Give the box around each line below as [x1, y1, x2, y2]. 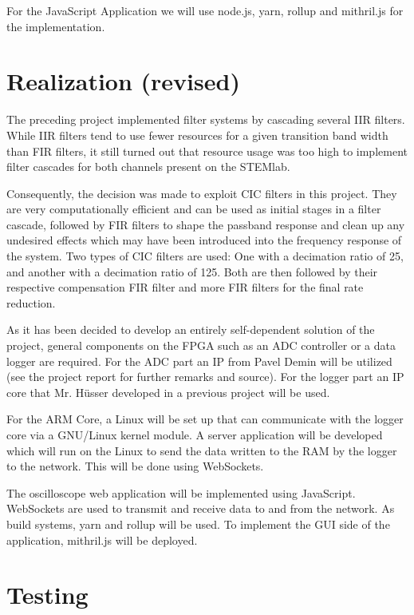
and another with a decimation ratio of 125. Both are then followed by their [6, 263, 378, 280]
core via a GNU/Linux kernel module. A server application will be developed [6, 427, 383, 442]
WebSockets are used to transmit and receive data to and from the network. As [6, 500, 395, 517]
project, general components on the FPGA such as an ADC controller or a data [6, 337, 396, 354]
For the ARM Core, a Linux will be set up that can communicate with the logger [6, 411, 404, 427]
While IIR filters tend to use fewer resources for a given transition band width [6, 126, 388, 143]
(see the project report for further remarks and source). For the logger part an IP [6, 368, 404, 385]
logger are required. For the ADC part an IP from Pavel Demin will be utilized [6, 352, 392, 369]
